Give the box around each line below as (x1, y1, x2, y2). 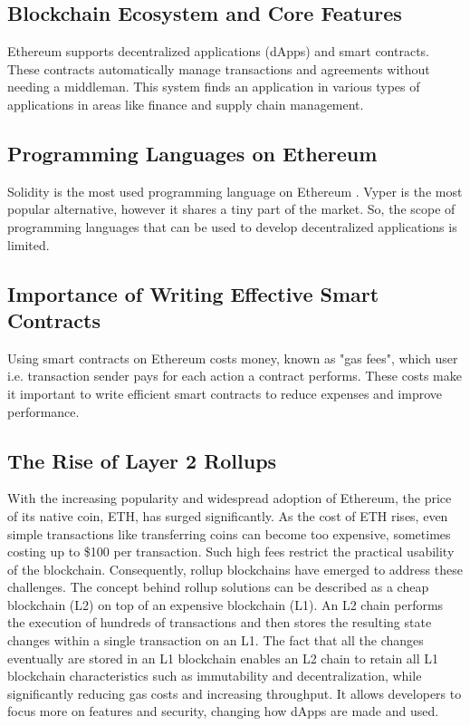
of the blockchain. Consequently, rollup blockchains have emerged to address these (7, 559, 463, 578)
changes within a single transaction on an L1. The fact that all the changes (7, 631, 424, 650)
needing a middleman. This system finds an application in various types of (7, 77, 420, 96)
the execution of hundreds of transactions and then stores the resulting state (7, 613, 432, 632)
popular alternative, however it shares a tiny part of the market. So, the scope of (7, 199, 456, 218)
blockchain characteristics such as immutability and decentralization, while (7, 666, 422, 685)
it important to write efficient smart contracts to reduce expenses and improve (7, 383, 442, 402)
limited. (7, 235, 50, 254)
